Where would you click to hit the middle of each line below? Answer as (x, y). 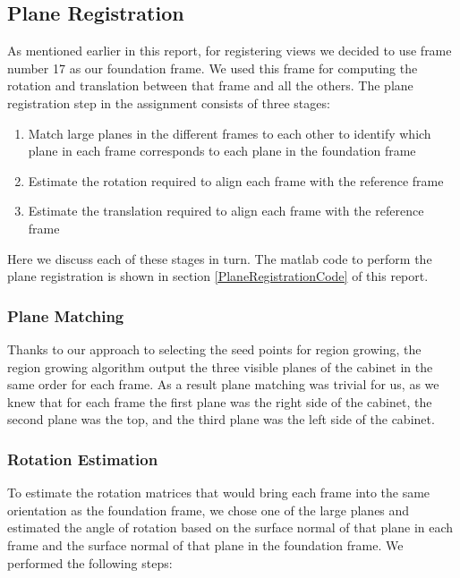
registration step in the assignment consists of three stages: (169, 102)
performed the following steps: (90, 562)
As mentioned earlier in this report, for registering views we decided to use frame (230, 51)
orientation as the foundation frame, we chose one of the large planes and (209, 510)
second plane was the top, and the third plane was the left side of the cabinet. (221, 419)
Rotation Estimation (83, 459)
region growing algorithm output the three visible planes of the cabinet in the (220, 366)
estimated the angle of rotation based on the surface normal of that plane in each (230, 527)
